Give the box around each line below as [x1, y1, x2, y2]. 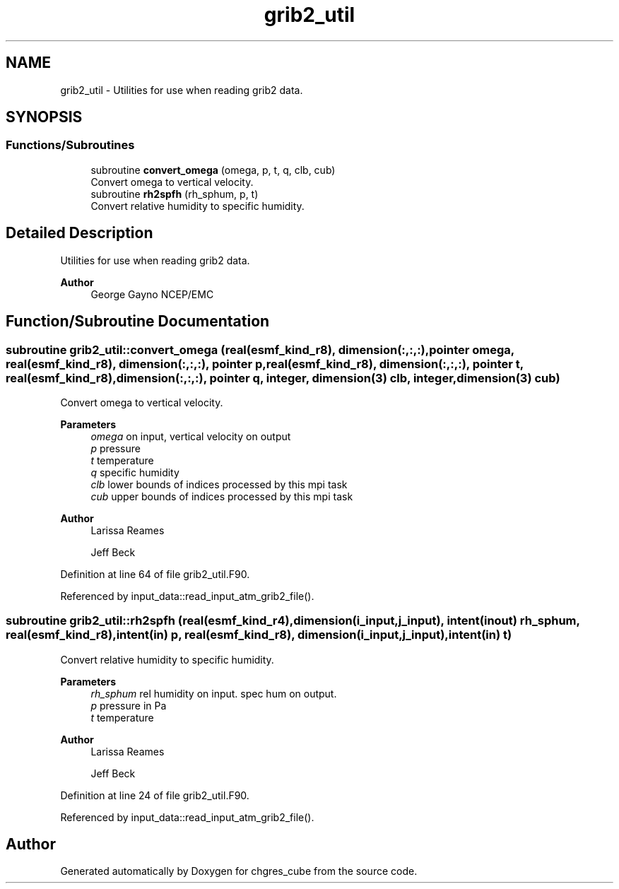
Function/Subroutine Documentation [6, 312, 270, 331]
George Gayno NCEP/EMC [90, 288, 214, 300]
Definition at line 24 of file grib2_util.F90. [60, 789, 249, 801]
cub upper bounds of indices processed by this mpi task [90, 490, 353, 502]
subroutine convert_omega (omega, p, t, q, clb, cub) [90, 163, 336, 176]
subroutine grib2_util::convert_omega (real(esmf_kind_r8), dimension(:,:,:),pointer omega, [6, 342, 514, 357]
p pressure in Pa [90, 699, 167, 712]
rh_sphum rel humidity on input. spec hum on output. [90, 687, 337, 700]
